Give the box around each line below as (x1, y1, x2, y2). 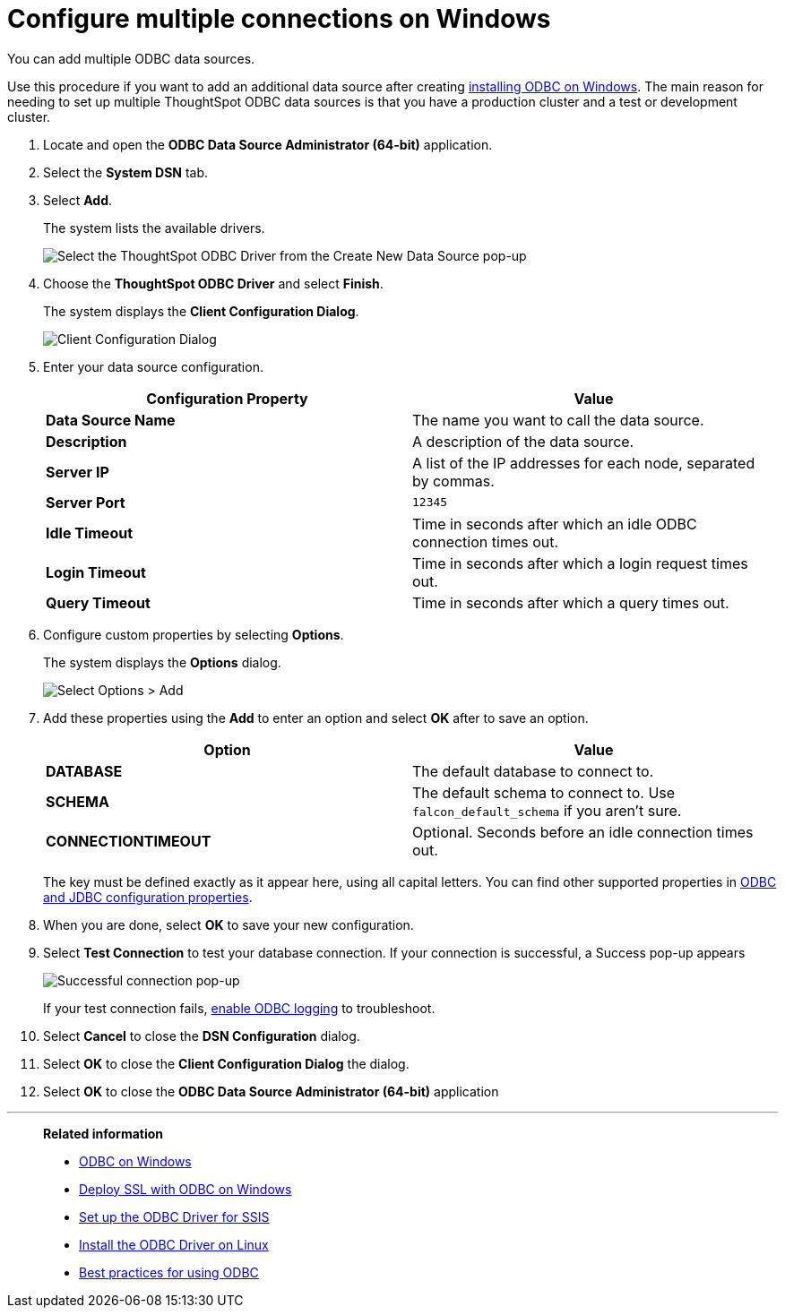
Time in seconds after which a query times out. (412, 593, 729, 612)
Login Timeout (46, 563, 146, 581)
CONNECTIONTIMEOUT (46, 831, 211, 850)
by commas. (412, 471, 495, 490)
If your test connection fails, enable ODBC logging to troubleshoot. (43, 1000, 436, 1016)
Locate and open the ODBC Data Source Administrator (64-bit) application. (43, 136, 493, 152)
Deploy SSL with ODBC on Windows (79, 1181, 292, 1197)
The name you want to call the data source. (412, 410, 704, 429)
